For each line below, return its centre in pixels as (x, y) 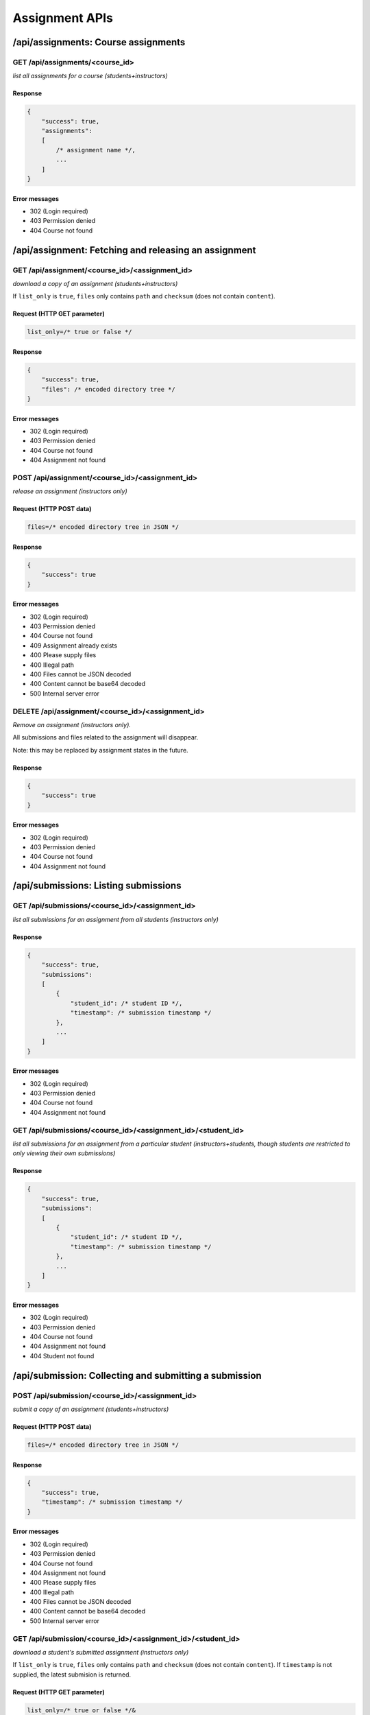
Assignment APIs (63, 18)
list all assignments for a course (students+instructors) (90, 76)
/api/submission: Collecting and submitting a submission (137, 1375)
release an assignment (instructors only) (70, 491)
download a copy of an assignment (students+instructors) (95, 283)
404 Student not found (62, 1356)
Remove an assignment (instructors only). (72, 724)
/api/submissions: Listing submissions (97, 886)
